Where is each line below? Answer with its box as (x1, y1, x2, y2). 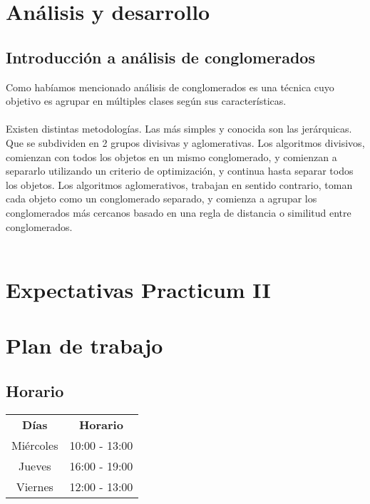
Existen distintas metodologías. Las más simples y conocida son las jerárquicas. (6, 121, 352, 136)
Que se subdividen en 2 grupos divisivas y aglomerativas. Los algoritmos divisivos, (6, 135, 365, 150)
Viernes (16, 478, 53, 495)
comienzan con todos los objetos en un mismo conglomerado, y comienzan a (6, 149, 337, 164)
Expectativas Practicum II (6, 274, 271, 304)
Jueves (18, 457, 51, 474)
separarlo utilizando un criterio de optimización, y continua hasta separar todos (6, 163, 354, 178)
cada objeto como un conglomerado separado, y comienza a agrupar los (6, 191, 317, 206)
